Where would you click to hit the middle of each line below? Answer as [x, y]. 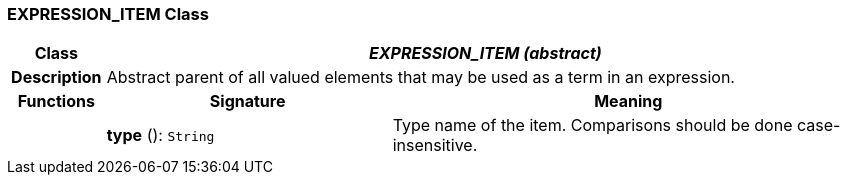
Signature [247, 101]
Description [56, 77]
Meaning [628, 101]
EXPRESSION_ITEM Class [108, 14]
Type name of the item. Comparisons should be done [592, 125]
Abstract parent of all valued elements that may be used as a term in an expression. [420, 77]
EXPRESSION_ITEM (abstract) [485, 53]
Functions [56, 101]
